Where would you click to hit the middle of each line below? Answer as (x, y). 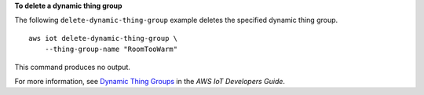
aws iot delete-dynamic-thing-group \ (103, 38)
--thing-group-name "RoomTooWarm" (111, 49)
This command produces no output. (73, 67)
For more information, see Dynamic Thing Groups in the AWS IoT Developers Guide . (150, 81)
